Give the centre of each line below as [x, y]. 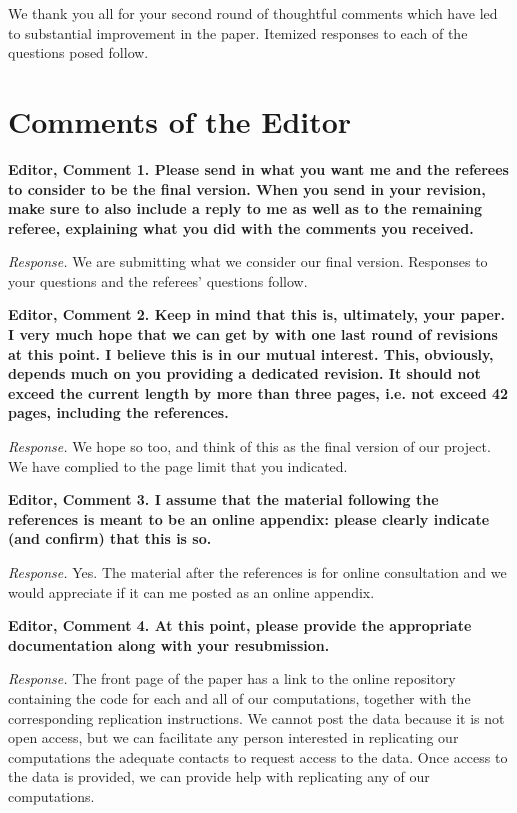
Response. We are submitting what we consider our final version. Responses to [248, 261]
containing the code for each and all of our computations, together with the [239, 697]
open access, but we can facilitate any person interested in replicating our [233, 737]
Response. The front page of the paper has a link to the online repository [232, 678]
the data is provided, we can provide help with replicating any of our [219, 776]
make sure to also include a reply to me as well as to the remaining [245, 208]
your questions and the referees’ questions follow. [158, 280]
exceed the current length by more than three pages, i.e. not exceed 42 [258, 392]
